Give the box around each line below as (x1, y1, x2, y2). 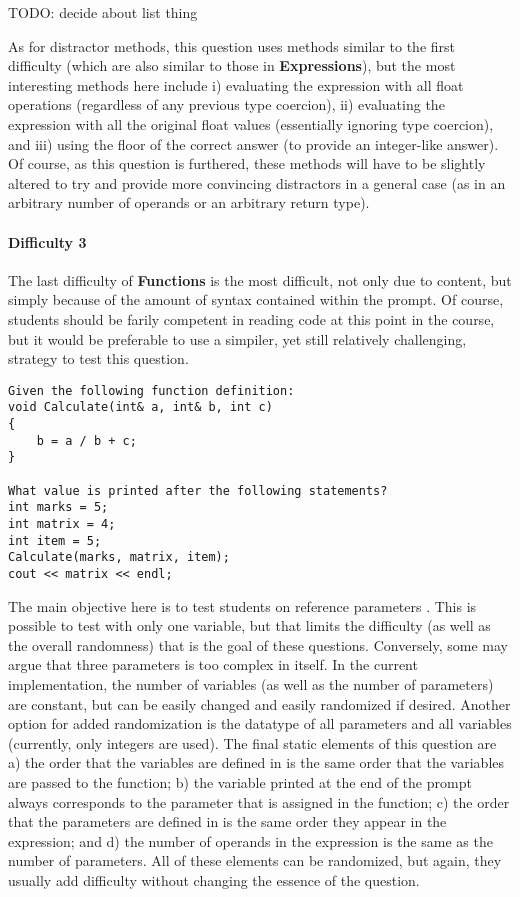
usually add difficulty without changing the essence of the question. (8, 869, 420, 890)
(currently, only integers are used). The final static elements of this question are (8, 732, 497, 753)
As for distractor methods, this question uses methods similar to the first (8, 35, 456, 56)
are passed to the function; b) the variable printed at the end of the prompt (8, 771, 472, 792)
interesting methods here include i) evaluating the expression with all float (8, 74, 464, 95)
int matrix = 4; (8, 516, 116, 531)
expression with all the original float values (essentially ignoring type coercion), (8, 113, 494, 134)
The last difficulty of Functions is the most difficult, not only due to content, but (8, 269, 512, 290)
